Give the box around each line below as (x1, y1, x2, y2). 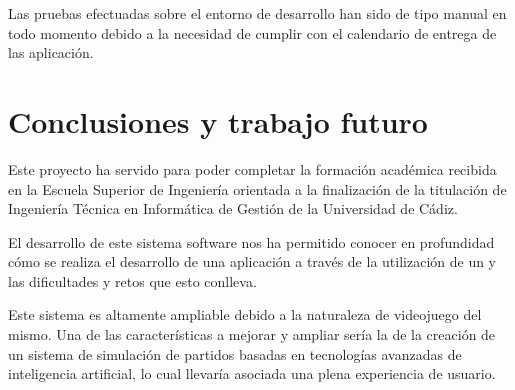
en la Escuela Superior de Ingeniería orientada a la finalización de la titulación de (8, 178, 507, 199)
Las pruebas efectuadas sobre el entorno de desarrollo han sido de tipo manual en (8, 3, 507, 23)
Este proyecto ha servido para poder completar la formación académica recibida (8, 158, 497, 179)
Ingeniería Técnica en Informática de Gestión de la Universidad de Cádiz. (8, 198, 458, 219)
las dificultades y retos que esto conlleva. (8, 270, 257, 291)
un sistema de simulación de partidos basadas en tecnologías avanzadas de (8, 343, 462, 364)
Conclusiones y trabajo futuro (8, 100, 428, 141)
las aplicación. (8, 42, 94, 63)
